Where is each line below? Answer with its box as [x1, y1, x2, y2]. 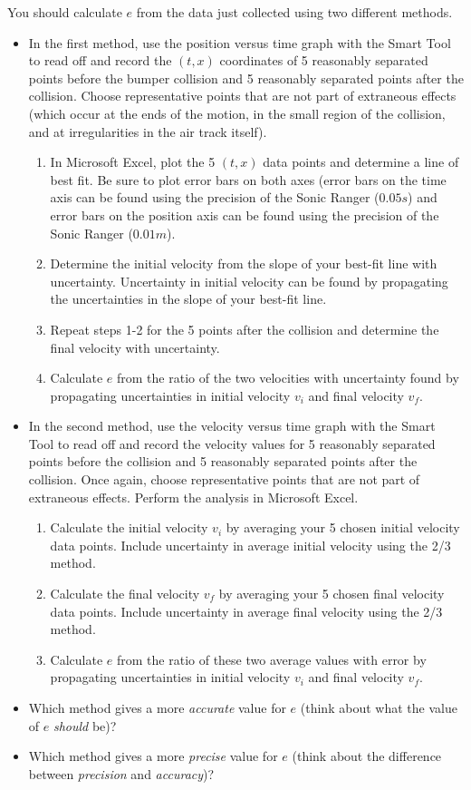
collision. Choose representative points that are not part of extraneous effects [28, 86, 457, 105]
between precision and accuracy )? [28, 764, 215, 783]
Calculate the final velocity [50, 584, 200, 603]
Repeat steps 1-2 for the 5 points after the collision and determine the [50, 319, 439, 338]
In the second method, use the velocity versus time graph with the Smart [28, 416, 436, 435]
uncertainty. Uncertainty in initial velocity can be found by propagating [50, 271, 448, 290]
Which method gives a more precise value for [28, 746, 278, 766]
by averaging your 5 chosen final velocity [218, 584, 445, 603]
